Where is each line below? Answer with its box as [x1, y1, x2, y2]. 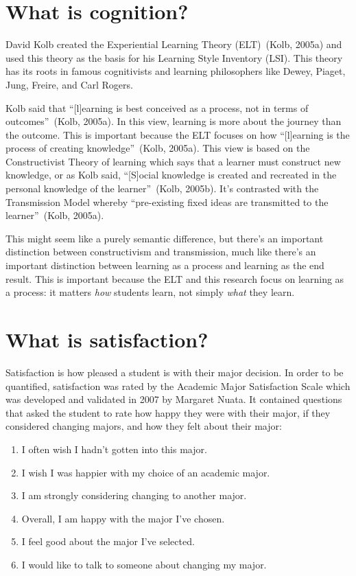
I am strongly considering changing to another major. [21, 488, 247, 503]
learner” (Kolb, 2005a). [5, 208, 104, 222]
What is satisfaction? [5, 325, 209, 353]
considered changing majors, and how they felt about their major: [5, 419, 282, 433]
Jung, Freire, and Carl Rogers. [5, 77, 133, 91]
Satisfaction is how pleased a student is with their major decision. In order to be [5, 365, 344, 379]
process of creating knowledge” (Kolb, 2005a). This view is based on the [5, 141, 310, 155]
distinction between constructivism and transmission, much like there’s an [5, 244, 316, 259]
